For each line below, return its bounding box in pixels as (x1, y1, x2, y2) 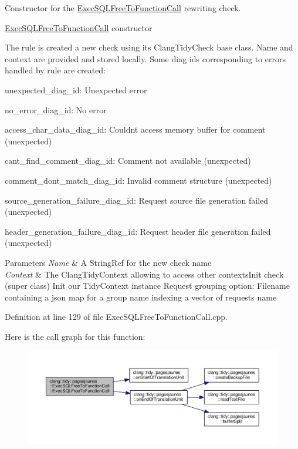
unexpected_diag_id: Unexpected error (5, 83, 147, 96)
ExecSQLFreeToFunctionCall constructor (5, 21, 153, 33)
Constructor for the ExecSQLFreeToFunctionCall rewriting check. (5, 2, 241, 13)
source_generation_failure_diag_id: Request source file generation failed (5, 194, 269, 206)
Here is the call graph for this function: (5, 330, 145, 342)
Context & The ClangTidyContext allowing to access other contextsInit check (5, 268, 284, 280)
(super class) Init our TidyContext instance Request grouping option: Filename (5, 279, 290, 292)
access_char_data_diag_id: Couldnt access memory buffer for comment (5, 123, 266, 136)
